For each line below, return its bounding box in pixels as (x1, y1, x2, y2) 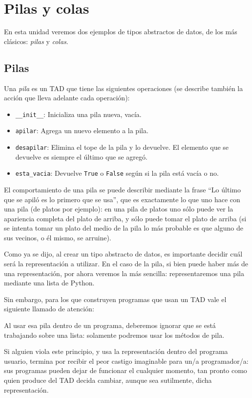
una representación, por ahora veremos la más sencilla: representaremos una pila (4, 268, 244, 278)
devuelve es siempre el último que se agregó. (15, 151, 147, 162)
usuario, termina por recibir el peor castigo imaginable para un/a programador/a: (4, 355, 249, 366)
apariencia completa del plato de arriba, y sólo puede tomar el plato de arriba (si (4, 213, 247, 223)
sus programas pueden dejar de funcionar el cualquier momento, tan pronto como (4, 365, 247, 375)
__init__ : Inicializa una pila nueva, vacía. (15, 109, 142, 119)
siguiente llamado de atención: (4, 304, 94, 314)
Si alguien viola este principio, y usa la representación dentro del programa (4, 346, 228, 356)
